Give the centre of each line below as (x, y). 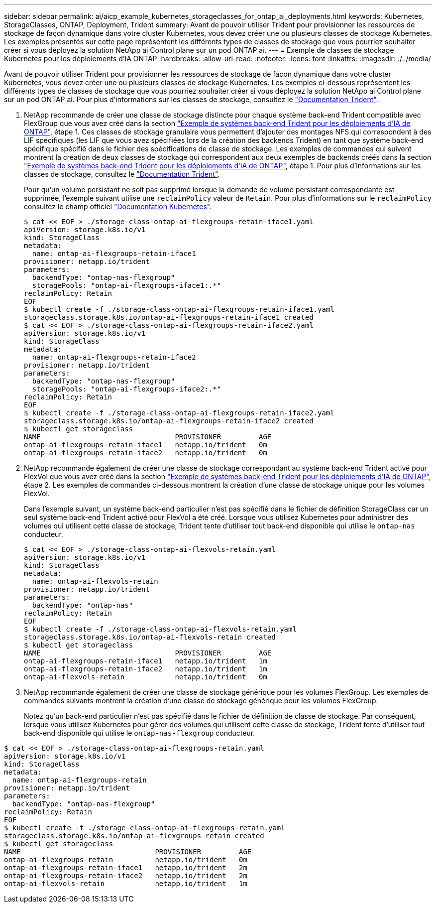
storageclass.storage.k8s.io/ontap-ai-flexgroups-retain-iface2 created (169, 421)
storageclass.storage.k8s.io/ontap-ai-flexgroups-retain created (134, 836)
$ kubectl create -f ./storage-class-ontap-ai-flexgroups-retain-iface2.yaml (179, 413)
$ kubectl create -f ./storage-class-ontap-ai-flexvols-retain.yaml (160, 629)
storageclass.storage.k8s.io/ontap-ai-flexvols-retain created (150, 637)
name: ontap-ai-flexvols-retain (95, 581)
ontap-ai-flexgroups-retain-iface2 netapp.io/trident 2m (126, 876)
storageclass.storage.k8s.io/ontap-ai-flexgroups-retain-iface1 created (169, 317)
